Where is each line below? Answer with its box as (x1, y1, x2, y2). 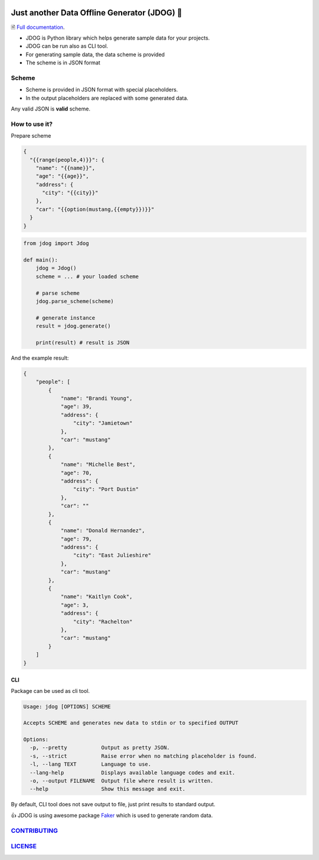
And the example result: (11, 354, 69, 361)
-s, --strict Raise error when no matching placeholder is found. (30, 752, 257, 759)
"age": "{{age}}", (35, 173, 89, 180)
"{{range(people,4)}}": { (30, 157, 105, 163)
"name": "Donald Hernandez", (60, 527, 145, 534)
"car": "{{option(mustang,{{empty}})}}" (35, 206, 155, 213)
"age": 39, (60, 403, 93, 410)
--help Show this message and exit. (30, 786, 185, 793)
